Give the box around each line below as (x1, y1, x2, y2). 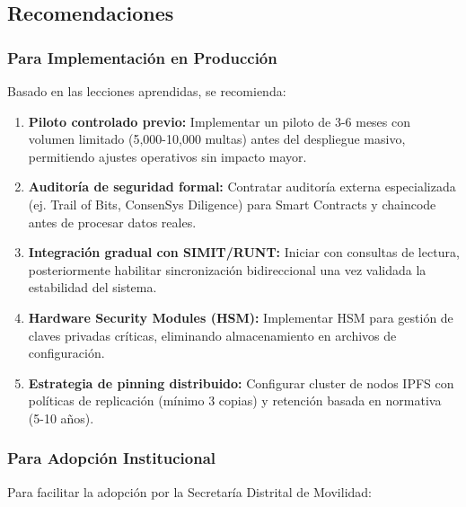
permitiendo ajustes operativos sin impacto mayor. (28, 147, 307, 165)
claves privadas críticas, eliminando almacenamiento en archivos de (28, 325, 397, 344)
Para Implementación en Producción (7, 46, 277, 68)
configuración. (28, 343, 105, 362)
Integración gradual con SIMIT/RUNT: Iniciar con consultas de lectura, (28, 243, 460, 262)
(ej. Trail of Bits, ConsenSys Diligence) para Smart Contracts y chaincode (28, 194, 436, 213)
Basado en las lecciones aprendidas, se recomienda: (7, 82, 286, 100)
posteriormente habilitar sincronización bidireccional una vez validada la (28, 260, 426, 279)
